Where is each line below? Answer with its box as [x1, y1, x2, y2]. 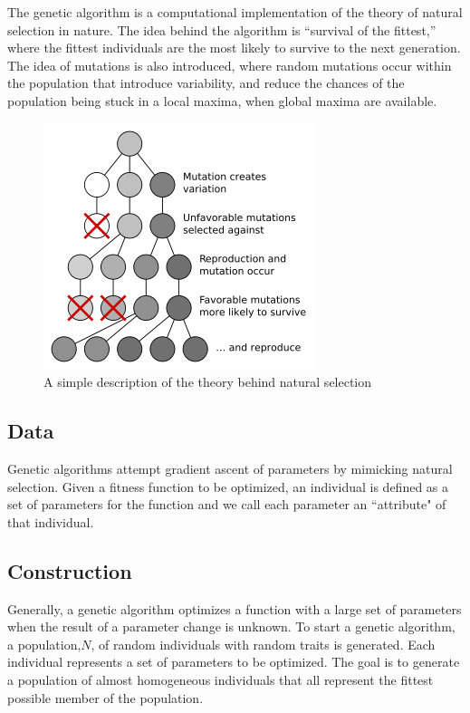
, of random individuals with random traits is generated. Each [91, 634, 436, 653]
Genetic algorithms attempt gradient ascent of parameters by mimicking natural [7, 458, 453, 477]
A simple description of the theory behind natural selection [43, 372, 372, 391]
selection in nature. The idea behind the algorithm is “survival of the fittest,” [7, 20, 436, 39]
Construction [7, 556, 132, 584]
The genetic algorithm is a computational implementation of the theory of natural [7, 3, 463, 21]
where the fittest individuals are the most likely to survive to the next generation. [7, 38, 461, 57]
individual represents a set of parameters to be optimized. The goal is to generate [7, 652, 460, 671]
